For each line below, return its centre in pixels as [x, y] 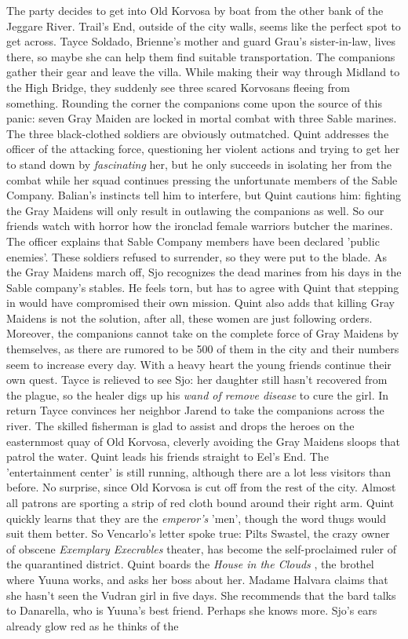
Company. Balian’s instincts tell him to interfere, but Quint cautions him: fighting [204, 195]
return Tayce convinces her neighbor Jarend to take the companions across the [195, 410]
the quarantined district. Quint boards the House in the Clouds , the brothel [190, 564]
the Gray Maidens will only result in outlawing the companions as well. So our [195, 210]
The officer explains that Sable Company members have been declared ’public [193, 241]
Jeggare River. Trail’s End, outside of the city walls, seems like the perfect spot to [204, 26]
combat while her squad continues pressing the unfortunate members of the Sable [202, 179]
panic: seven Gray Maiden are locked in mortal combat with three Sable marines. [202, 118]
